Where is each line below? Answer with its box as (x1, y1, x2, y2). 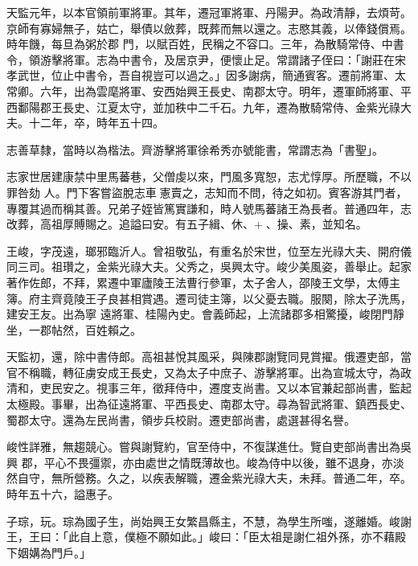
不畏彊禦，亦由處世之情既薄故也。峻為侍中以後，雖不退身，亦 (66, 453, 393, 470)
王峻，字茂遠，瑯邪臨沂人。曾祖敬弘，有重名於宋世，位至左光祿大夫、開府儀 (6, 242, 412, 259)
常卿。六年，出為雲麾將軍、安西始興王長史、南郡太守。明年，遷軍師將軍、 (6, 82, 400, 99)
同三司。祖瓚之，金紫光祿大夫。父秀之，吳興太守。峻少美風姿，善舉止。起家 (6, 258, 412, 275)
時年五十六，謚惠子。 (6, 486, 119, 502)
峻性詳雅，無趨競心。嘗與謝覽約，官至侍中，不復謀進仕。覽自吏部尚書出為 (6, 438, 400, 455)
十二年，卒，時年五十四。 (28, 114, 164, 131)
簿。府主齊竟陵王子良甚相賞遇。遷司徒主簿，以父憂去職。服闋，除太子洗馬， (6, 289, 412, 306)
